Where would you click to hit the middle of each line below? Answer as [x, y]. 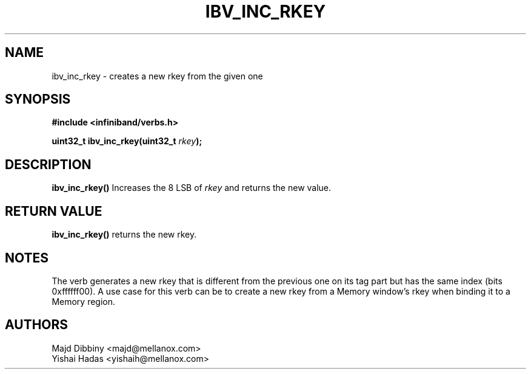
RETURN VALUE [54, 211]
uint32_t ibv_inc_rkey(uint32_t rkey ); [127, 141]
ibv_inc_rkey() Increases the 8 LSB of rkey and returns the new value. [192, 188]
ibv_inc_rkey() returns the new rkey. [124, 235]
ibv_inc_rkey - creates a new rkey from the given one [157, 76]
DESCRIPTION [48, 164]
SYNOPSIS [38, 99]
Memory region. [84, 301]
